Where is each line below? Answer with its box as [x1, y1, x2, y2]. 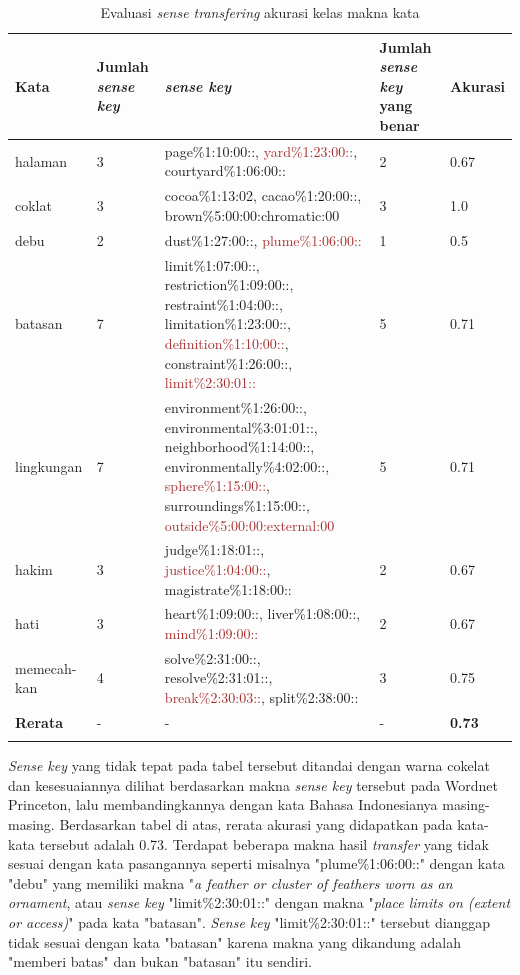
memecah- [15, 657, 77, 678]
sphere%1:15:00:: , [164, 475, 270, 496]
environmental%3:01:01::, [164, 416, 318, 437]
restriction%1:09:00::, [164, 274, 294, 295]
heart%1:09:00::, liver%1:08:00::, [164, 603, 361, 624]
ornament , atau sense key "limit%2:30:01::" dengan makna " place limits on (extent [8, 892, 511, 913]
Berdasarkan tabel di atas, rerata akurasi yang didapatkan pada [59, 813, 453, 834]
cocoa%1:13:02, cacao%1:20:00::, [164, 185, 362, 206]
